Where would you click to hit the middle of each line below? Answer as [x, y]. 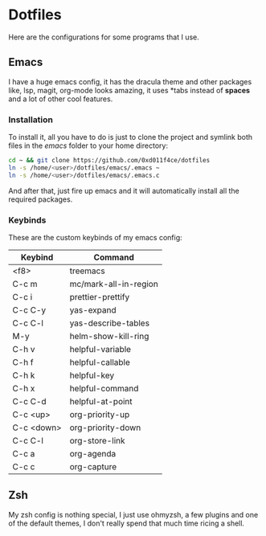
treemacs [88, 271]
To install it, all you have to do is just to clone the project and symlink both [131, 137]
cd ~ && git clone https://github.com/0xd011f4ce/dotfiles [109, 161]
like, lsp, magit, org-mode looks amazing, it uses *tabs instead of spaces [129, 90]
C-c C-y [29, 309]
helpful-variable [100, 349]
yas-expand [93, 309]
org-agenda [93, 453]
